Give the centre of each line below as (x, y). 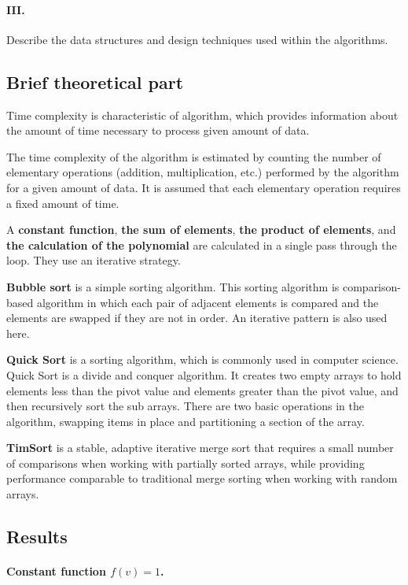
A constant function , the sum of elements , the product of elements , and (201, 230)
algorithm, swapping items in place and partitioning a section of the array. (186, 421)
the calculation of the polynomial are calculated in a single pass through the (202, 244)
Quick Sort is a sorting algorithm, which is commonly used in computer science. (202, 359)
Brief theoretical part (95, 81)
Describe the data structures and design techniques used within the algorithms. (197, 39)
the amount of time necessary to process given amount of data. (158, 130)
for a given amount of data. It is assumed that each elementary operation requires (204, 187)
